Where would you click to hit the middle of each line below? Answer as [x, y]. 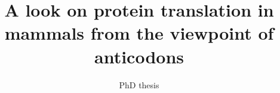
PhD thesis [139, 84]
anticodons [139, 56]
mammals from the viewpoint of [139, 33]
